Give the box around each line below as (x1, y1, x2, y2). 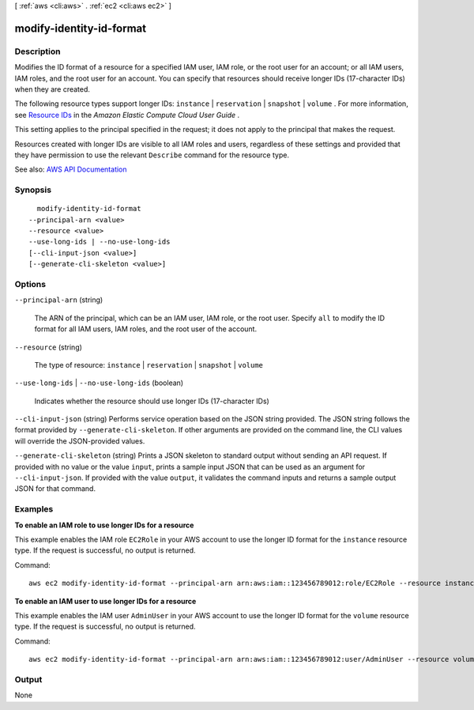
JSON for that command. (14, 484, 96, 493)
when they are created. (14, 84, 91, 94)
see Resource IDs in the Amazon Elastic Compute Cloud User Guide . (14, 110, 240, 119)
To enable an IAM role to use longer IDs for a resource (14, 520, 194, 530)
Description (14, 46, 61, 57)
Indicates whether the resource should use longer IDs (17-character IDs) (34, 396, 270, 406)
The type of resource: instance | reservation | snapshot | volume (34, 360, 264, 369)
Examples (14, 504, 54, 515)
